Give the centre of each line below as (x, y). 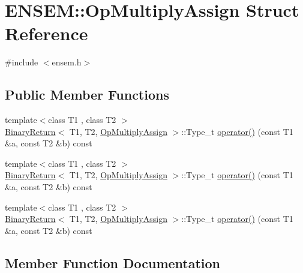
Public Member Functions (87, 94)
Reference (46, 33)
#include (22, 62)
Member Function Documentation (113, 262)
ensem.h (67, 62)
